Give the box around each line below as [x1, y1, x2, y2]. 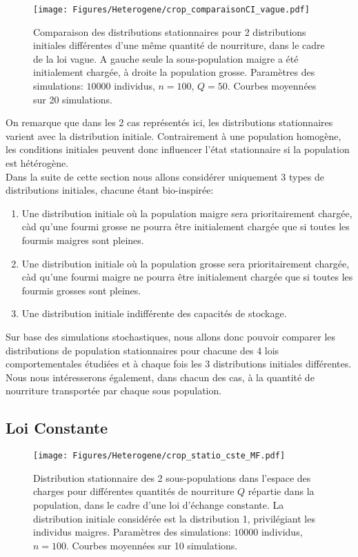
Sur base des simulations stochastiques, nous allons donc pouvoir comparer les [6, 329, 336, 343]
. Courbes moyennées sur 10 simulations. [66, 538, 238, 552]
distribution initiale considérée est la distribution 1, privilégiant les [33, 511, 315, 525]
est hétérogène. [6, 156, 69, 170]
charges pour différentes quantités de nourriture [33, 484, 235, 498]
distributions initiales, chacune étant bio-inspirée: [6, 183, 214, 197]
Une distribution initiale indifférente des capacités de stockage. [21, 306, 287, 321]
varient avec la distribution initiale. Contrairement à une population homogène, [6, 128, 341, 143]
